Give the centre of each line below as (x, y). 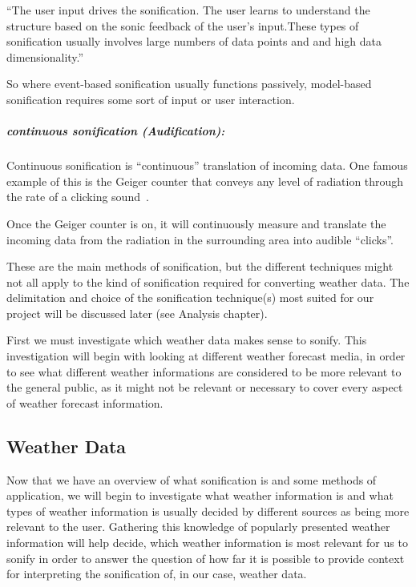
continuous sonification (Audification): (116, 131)
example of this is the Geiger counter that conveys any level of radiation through (205, 181)
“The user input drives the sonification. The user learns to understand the (188, 10)
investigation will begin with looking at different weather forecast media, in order (206, 356)
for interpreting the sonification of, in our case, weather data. (157, 574)
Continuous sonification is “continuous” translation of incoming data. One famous (207, 165)
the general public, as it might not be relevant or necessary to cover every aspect (205, 387)
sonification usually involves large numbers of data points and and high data (194, 41)
